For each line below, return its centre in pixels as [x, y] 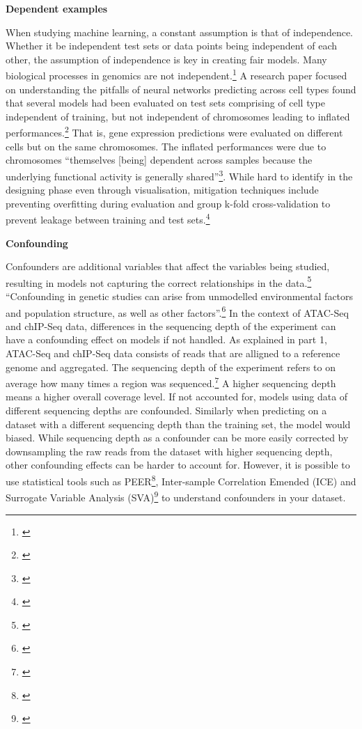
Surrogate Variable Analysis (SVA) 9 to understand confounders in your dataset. [176, 496]
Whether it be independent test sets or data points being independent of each [172, 46]
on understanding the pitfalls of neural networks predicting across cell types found [181, 89]
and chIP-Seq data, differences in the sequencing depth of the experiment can [171, 326]
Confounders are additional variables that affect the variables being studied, [168, 266]
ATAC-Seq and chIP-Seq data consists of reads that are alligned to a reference [173, 353]
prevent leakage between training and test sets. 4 [108, 218]
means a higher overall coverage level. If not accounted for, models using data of [177, 397]
